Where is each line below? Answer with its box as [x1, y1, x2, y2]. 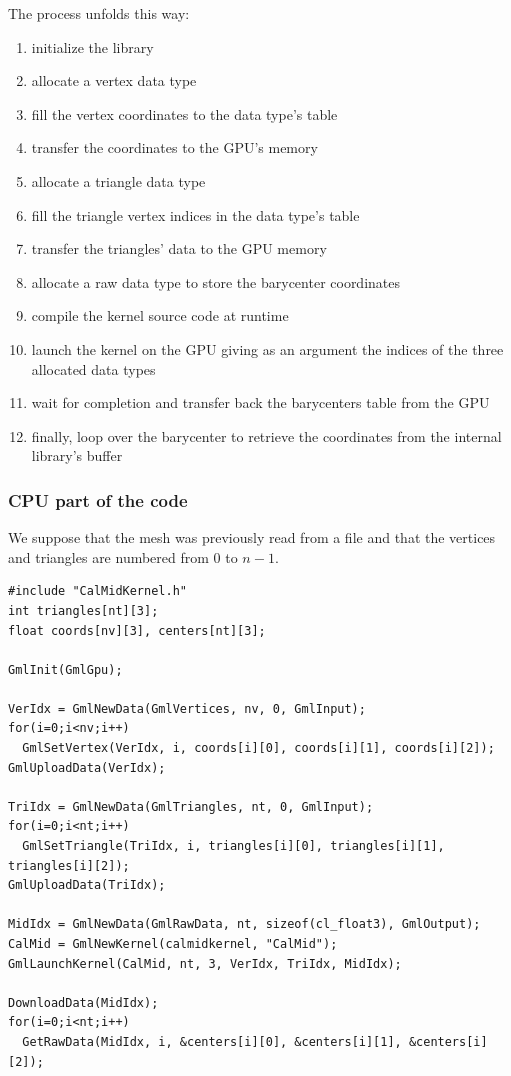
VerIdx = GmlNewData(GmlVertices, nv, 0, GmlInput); [8, 701, 366, 716]
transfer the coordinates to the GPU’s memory [31, 137, 318, 158]
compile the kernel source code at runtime [31, 305, 289, 326]
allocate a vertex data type [31, 70, 197, 91]
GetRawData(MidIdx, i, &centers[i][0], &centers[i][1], [22, 1034, 402, 1049]
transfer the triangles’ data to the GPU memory [31, 238, 327, 259]
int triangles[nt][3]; [8, 603, 159, 618]
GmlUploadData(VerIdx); [8, 760, 166, 775]
